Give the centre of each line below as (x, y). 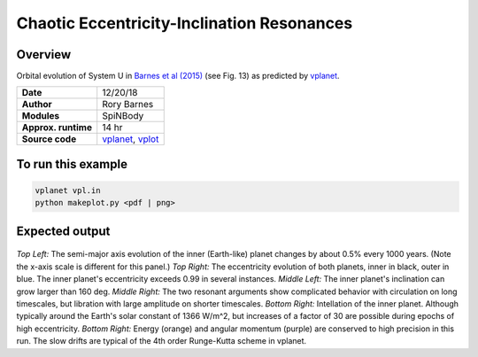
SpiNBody (123, 116)
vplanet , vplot (131, 139)
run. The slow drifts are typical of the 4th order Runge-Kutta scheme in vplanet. (162, 341)
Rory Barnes (128, 105)
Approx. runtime (57, 128)
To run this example (72, 164)
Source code (49, 139)
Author (37, 105)
